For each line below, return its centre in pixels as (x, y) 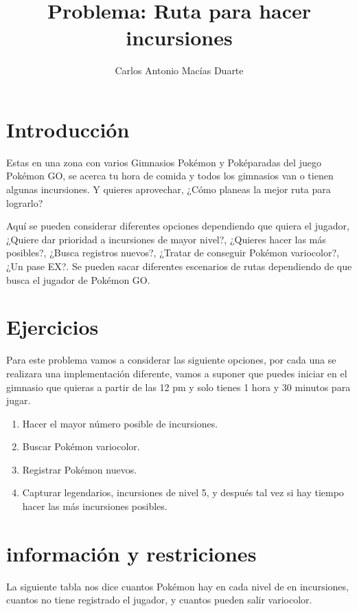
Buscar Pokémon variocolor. (81, 446)
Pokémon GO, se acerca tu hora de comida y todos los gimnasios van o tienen (170, 176)
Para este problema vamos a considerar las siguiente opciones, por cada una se (171, 360)
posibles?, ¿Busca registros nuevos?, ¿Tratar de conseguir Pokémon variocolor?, (173, 253)
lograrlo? (25, 202)
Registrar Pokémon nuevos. (80, 469)
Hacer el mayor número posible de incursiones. (120, 423)
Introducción (68, 129)
